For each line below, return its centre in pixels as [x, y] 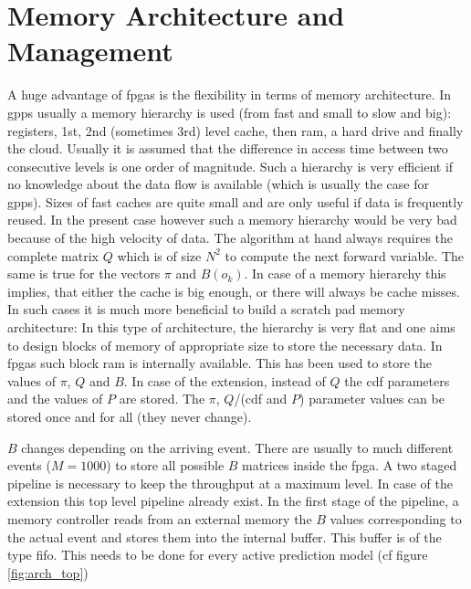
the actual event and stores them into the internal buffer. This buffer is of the [225, 536]
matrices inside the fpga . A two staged [350, 465]
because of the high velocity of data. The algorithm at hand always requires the [230, 238]
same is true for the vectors [84, 273]
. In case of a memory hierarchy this [345, 273]
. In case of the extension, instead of [225, 380]
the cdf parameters [397, 380]
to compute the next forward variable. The [345, 255]
